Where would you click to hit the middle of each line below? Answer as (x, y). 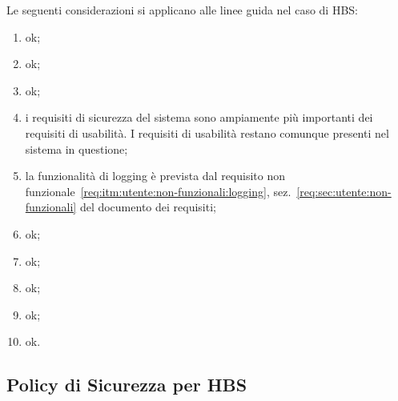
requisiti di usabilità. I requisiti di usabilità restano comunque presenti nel (207, 132)
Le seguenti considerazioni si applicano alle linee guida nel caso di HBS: (182, 10)
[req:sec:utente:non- (344, 191)
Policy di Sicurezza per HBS (127, 385)
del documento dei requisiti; (148, 207)
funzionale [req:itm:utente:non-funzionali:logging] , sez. (158, 191)
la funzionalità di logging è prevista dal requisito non (155, 176)
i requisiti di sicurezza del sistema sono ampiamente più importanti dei (199, 117)
